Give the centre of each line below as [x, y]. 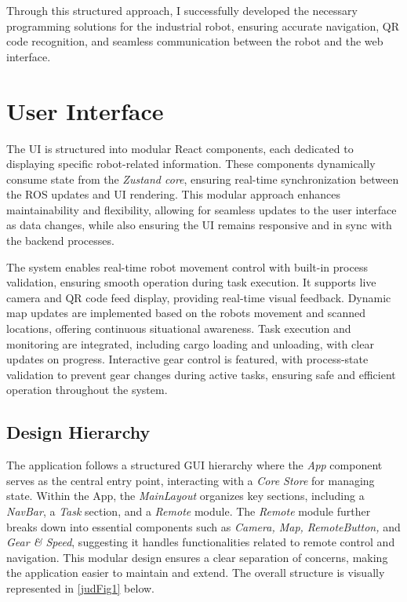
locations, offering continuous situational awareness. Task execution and [179, 328]
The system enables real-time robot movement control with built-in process [187, 266]
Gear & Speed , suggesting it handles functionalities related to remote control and [201, 542]
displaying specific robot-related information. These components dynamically [191, 164]
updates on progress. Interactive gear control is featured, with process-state [187, 359]
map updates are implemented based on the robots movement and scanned [186, 313]
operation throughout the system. [87, 390]
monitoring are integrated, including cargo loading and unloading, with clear [190, 343]
